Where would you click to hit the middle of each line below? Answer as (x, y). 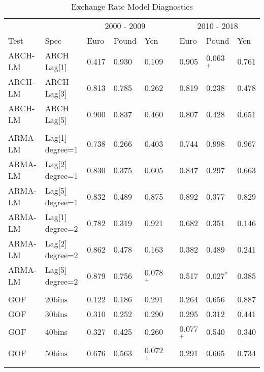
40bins (56, 332)
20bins (56, 299)
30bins (56, 314)
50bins (56, 353)
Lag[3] (56, 93)
